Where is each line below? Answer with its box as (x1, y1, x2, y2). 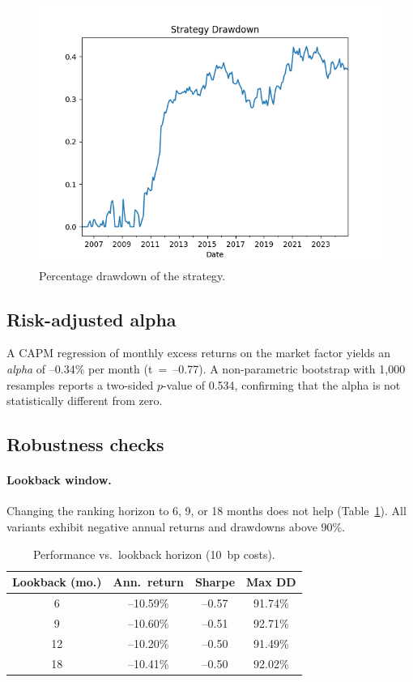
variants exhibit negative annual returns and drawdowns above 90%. (6, 518, 346, 535)
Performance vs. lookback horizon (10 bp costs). (32, 545, 275, 562)
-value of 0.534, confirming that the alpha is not (162, 376, 401, 393)
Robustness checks (6, 432, 164, 457)
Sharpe (194, 573, 236, 590)
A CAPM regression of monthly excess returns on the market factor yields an (6, 344, 391, 361)
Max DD (246, 573, 296, 590)
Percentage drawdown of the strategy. (39, 266, 226, 283)
